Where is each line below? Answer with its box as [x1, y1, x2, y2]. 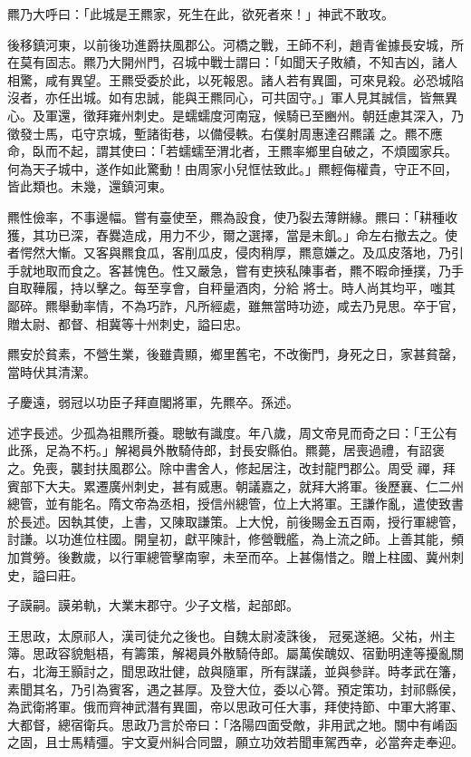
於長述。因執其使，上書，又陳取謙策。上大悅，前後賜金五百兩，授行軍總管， [7, 511, 464, 530]
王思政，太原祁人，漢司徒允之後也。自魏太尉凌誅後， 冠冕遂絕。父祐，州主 [7, 626, 456, 645]
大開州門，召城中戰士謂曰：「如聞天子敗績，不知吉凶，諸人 [108, 53, 457, 72]
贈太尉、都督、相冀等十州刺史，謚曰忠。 [7, 314, 248, 333]
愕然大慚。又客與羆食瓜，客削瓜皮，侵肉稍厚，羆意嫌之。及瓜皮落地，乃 [19, 243, 451, 262]
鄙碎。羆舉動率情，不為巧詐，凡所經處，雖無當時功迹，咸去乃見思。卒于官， [7, 296, 464, 315]
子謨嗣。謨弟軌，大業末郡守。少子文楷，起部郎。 [7, 596, 299, 615]
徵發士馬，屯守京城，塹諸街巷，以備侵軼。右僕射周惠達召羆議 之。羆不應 [7, 123, 443, 142]
